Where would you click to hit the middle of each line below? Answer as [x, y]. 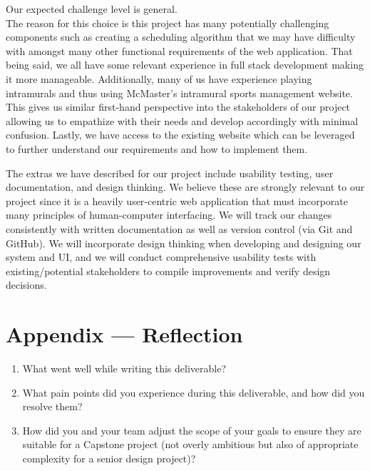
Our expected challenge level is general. [92, 9]
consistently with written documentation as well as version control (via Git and [179, 228]
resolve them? [52, 406]
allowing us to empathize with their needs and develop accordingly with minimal [182, 120]
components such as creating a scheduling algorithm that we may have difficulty [181, 37]
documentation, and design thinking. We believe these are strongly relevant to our [185, 187]
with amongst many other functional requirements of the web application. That [179, 50]
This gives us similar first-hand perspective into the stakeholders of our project [178, 107]
